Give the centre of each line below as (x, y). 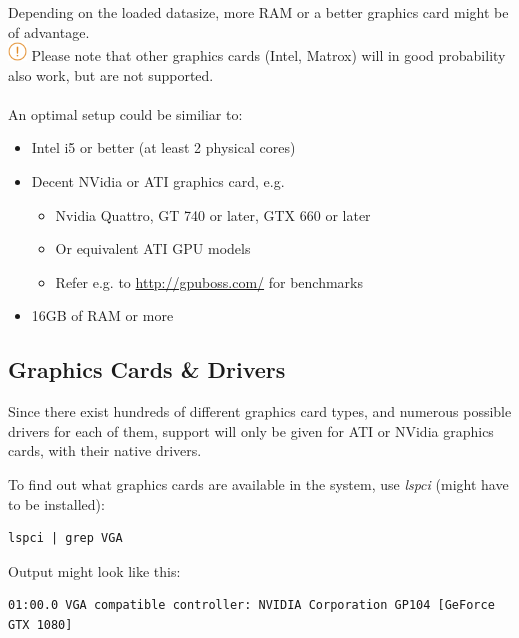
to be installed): (56, 503)
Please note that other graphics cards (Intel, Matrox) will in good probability (268, 55)
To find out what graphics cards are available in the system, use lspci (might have (258, 484)
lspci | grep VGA (65, 538)
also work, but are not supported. (111, 74)
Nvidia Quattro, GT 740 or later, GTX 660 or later (213, 214)
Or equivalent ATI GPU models (153, 248)
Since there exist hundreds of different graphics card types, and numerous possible (260, 411)
